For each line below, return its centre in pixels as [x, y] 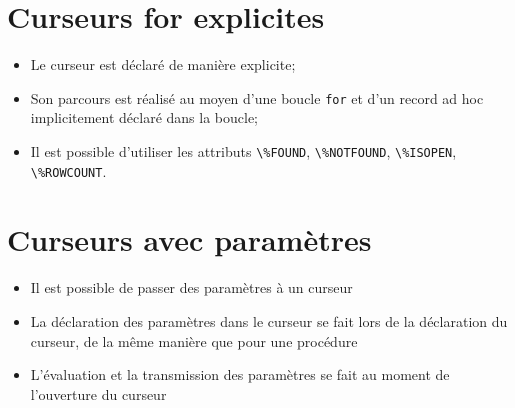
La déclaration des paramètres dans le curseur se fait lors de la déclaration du [269, 321]
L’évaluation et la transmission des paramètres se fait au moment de [240, 374]
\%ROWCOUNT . [68, 170]
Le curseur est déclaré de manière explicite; [163, 64]
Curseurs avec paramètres [189, 239]
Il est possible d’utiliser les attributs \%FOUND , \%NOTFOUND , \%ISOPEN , [243, 150]
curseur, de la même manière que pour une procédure [194, 340]
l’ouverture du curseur [98, 393]
